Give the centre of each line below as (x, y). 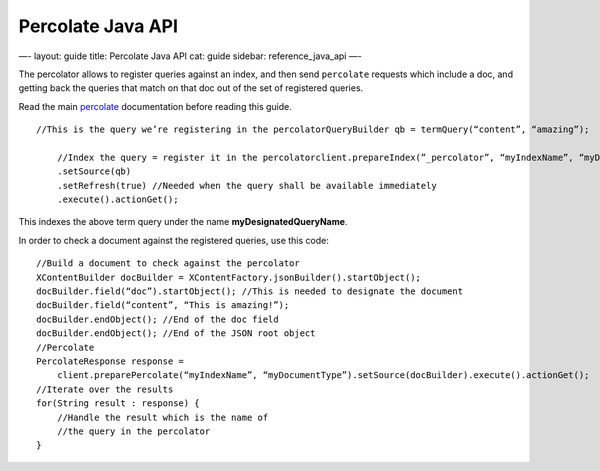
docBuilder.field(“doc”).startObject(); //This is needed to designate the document (250, 291)
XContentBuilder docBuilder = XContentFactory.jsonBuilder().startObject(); (229, 277)
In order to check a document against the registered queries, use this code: (173, 240)
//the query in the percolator (133, 431)
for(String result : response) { (118, 403)
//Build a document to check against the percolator (168, 263)
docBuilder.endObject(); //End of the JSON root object (176, 333)
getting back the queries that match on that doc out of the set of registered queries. (191, 88)
